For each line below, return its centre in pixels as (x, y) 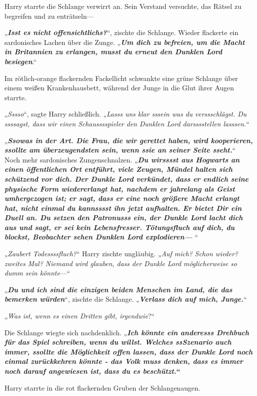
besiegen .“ (21, 61)
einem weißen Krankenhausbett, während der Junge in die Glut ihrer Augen (119, 88)
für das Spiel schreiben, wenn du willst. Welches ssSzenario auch (118, 342)
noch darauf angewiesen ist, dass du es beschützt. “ (92, 371)
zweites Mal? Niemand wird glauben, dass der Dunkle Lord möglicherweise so (121, 263)
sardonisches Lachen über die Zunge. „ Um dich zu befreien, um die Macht (125, 42)
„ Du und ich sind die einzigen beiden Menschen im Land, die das (118, 289)
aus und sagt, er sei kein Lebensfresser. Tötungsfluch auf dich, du (120, 227)
